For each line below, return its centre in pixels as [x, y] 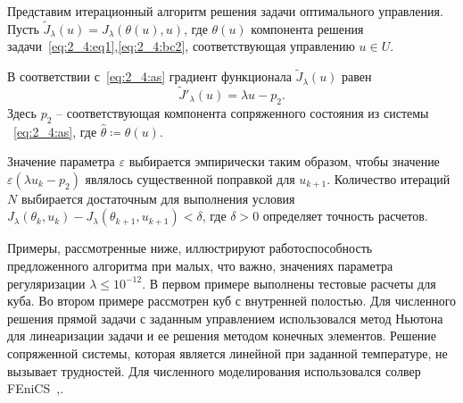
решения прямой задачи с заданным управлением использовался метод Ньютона [225, 318]
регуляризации [46, 283]
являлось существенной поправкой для [190, 178]
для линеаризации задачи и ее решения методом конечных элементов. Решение [222, 336]
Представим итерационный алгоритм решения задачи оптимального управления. [225, 11]
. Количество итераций [389, 178]
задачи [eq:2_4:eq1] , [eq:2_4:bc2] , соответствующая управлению [181, 46]
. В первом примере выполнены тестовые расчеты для [289, 283]
